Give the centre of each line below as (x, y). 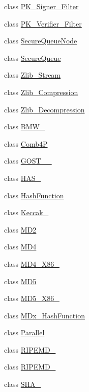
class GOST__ (28, 161)
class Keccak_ (26, 212)
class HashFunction (34, 195)
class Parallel (24, 332)
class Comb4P (26, 143)
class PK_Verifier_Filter (43, 23)
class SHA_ (23, 384)
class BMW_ (25, 126)
